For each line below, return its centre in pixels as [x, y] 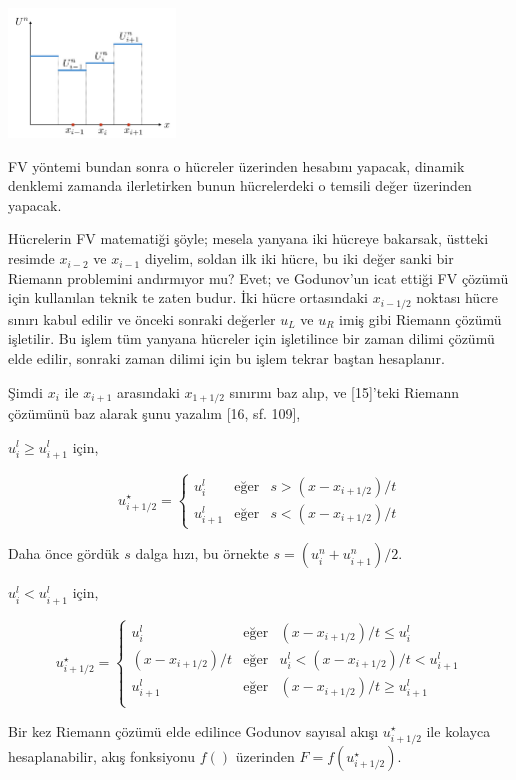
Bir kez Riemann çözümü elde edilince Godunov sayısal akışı [193, 730]
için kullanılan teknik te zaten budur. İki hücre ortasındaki [188, 297]
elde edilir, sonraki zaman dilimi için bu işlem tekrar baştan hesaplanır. [226, 357]
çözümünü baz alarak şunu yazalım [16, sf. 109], [154, 412]
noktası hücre [457, 297]
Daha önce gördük [64, 553]
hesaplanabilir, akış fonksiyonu [101, 755]
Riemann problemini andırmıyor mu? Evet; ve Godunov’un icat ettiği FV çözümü [258, 277]
